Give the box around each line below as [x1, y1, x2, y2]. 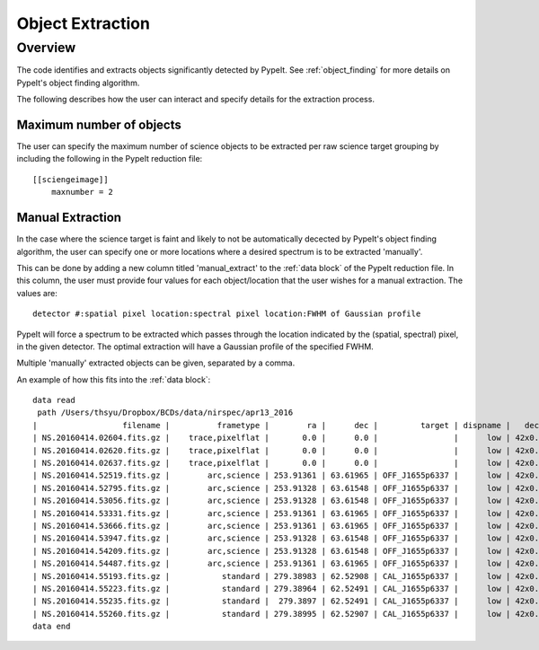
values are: [16, 287, 57, 298]
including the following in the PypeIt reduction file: [16, 154, 203, 164]
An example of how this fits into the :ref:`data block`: [16, 373, 211, 385]
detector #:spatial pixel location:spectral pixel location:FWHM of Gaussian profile [32, 309, 421, 319]
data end [32, 621, 71, 632]
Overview [16, 40, 76, 56]
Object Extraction [16, 13, 150, 33]
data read [32, 395, 75, 406]
